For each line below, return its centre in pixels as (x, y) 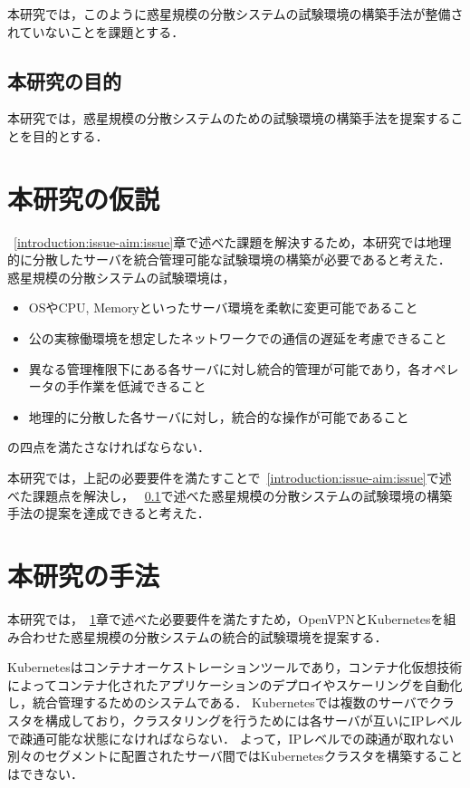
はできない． (45, 773)
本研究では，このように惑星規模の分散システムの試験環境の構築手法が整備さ (235, 14)
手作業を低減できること (136, 386)
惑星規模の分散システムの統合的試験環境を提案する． (229, 636)
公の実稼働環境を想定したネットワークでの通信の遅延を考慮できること (238, 338)
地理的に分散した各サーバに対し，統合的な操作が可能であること (219, 416)
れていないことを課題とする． (96, 31)
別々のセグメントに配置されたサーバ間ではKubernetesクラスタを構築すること (235, 756)
